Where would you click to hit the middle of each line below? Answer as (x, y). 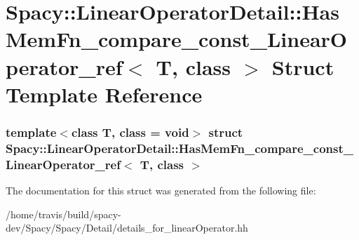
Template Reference (104, 94)
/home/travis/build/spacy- (63, 214)
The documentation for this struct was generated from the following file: (161, 190)
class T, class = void (130, 132)
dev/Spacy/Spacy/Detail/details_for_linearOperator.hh (127, 228)
